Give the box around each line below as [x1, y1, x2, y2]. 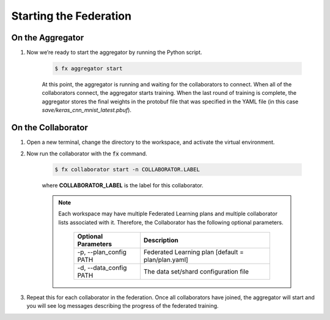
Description [144, 236, 178, 245]
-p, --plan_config [77, 248, 127, 256]
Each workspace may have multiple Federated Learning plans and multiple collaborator [58, 210, 278, 217]
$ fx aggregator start [54, 65, 123, 72]
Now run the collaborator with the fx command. [26, 150, 148, 157]
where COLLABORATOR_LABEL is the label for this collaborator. [42, 182, 204, 189]
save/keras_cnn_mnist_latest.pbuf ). [42, 106, 131, 114]
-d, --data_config [77, 264, 127, 272]
